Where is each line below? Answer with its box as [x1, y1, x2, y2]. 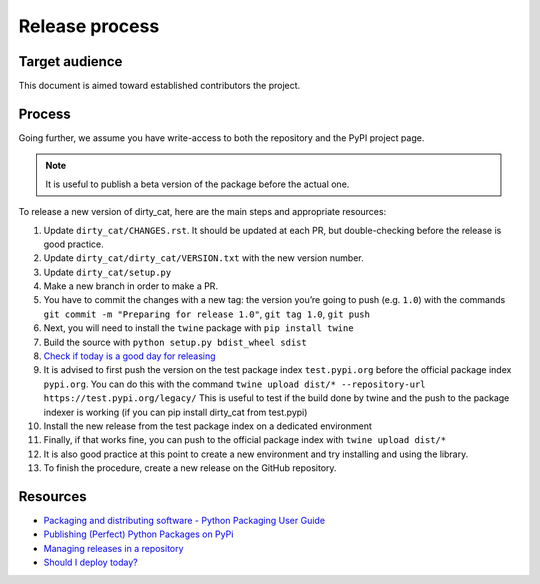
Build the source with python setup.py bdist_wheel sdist [43, 336, 307, 348]
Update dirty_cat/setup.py [43, 266, 172, 278]
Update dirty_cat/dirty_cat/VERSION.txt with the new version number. [43, 252, 364, 264]
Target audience [18, 53, 123, 70]
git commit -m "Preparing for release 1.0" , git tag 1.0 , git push [43, 308, 370, 320]
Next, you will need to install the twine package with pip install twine [43, 322, 354, 334]
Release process [18, 15, 160, 37]
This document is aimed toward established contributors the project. [18, 80, 301, 92]
